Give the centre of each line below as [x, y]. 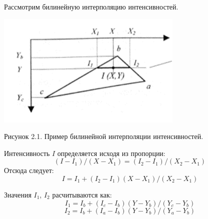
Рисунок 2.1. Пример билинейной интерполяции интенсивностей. [104, 136]
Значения [18, 194]
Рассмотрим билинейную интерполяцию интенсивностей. [91, 6]
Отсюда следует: [29, 170]
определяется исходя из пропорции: [111, 153]
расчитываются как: [82, 194]
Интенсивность [27, 153]
